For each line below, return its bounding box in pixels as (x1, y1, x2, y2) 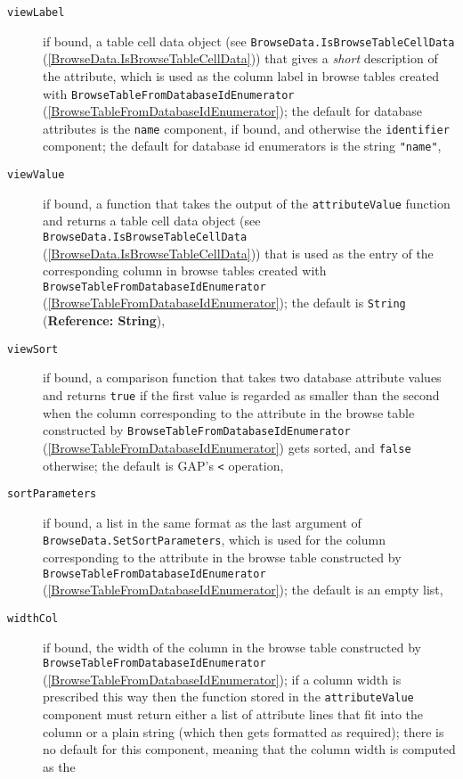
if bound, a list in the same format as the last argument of (43, 512, 361, 531)
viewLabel (7, 6, 65, 19)
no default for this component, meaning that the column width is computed (43, 740, 456, 758)
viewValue (7, 168, 65, 182)
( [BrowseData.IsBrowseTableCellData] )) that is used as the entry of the (43, 243, 434, 262)
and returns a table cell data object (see (43, 211, 261, 230)
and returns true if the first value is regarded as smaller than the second (43, 385, 440, 404)
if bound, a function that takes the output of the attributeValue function (43, 193, 451, 212)
